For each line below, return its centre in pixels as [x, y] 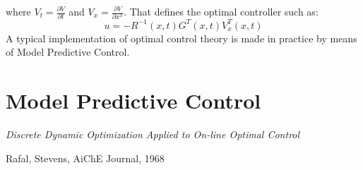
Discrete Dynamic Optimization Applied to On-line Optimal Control [153, 134]
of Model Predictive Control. [68, 52]
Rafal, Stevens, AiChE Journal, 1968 [85, 158]
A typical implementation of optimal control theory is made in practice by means [181, 38]
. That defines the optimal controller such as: [221, 11]
